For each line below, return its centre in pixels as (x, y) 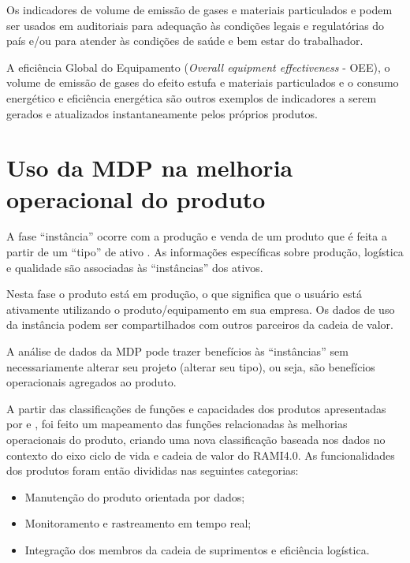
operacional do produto (136, 198)
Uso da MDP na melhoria (150, 168)
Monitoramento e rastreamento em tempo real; (138, 523)
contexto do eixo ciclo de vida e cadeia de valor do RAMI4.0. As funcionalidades (201, 455)
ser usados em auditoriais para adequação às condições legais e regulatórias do (196, 25)
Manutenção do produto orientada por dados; (135, 496)
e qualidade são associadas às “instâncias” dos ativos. (135, 267)
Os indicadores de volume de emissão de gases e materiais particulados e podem (199, 9)
